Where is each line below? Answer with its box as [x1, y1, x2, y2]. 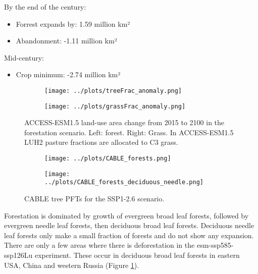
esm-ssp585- [196, 240, 234, 250]
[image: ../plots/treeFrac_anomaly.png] [44, 87, 182, 94]
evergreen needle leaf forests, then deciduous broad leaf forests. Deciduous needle [4, 220, 254, 231]
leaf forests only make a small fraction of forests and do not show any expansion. [4, 230, 254, 240]
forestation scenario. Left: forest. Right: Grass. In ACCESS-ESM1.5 [24, 127, 234, 137]
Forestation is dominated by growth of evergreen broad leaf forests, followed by [4, 210, 249, 221]
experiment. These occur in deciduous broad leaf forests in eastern [35, 250, 240, 260]
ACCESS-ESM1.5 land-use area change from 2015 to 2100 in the [24, 117, 225, 128]
